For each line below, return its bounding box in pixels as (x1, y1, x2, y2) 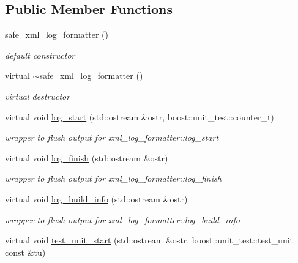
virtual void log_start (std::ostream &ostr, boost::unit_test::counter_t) (5, 110, 274, 123)
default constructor (5, 48, 75, 61)
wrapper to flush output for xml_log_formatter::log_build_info (5, 213, 240, 226)
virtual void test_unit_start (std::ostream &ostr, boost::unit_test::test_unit (5, 234, 294, 246)
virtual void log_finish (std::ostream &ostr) (5, 151, 168, 164)
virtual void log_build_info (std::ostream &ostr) (5, 192, 188, 205)
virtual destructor (5, 89, 70, 102)
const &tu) (5, 245, 46, 258)
